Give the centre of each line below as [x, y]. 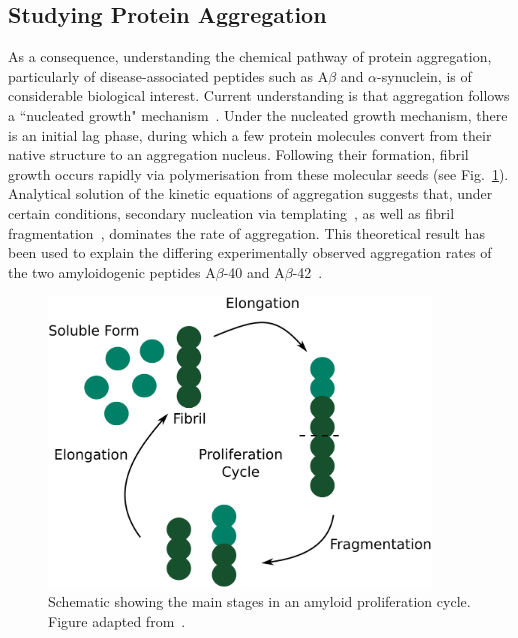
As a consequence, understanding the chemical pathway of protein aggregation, [250, 56]
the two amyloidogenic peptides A [112, 271]
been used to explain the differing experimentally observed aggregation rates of [250, 252]
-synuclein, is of [424, 75]
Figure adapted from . [117, 620]
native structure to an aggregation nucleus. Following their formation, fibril [238, 154]
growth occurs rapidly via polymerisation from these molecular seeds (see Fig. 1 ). [258, 173]
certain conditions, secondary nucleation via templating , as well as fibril [231, 212]
